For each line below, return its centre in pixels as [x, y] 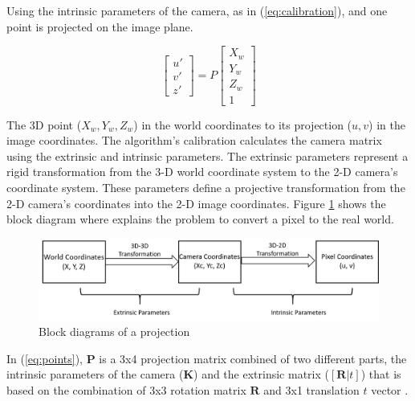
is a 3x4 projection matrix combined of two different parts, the [253, 358]
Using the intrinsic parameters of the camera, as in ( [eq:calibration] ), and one [197, 10]
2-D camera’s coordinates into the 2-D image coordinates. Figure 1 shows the [196, 203]
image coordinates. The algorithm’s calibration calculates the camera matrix [194, 140]
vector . [390, 390]
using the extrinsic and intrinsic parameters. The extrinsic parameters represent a [207, 155]
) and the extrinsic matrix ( [261, 374]
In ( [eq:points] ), [45, 358]
